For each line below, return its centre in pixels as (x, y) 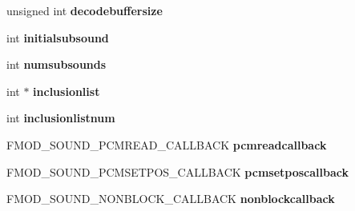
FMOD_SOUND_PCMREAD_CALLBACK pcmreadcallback (167, 144)
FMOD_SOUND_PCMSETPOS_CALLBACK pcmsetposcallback (177, 171)
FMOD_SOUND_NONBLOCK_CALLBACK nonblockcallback (171, 199)
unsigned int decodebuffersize (85, 10)
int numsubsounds (56, 64)
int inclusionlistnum (61, 118)
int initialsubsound (58, 37)
